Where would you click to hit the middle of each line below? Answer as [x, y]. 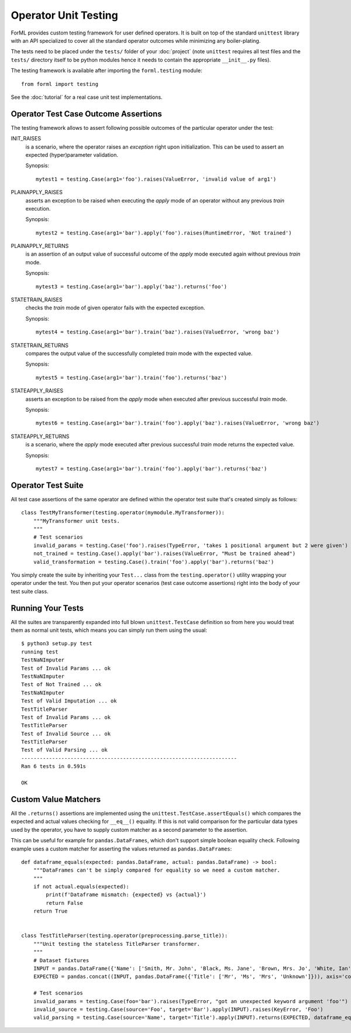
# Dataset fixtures [61, 960]
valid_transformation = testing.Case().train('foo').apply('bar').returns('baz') [154, 562]
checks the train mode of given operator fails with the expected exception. [115, 308]
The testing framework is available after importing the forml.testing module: [106, 71]
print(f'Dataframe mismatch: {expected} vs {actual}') [126, 895]
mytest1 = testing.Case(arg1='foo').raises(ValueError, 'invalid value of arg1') [156, 179]
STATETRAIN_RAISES [37, 300]
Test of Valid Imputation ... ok [69, 701]
